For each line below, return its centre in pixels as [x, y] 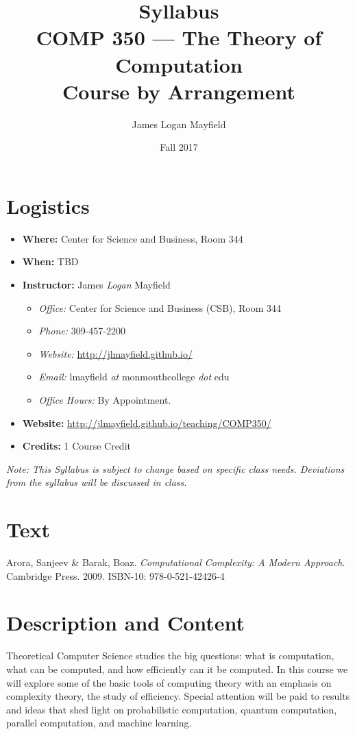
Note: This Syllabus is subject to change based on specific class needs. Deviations [175, 468]
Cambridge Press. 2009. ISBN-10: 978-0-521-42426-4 [115, 575]
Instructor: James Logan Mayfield [96, 284]
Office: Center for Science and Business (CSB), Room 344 [160, 307]
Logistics [48, 205]
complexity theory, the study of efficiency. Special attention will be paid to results [178, 696]
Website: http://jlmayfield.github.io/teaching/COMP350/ [147, 423]
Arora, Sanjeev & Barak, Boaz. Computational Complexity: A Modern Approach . [176, 562]
